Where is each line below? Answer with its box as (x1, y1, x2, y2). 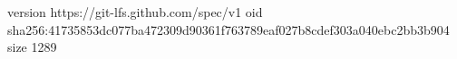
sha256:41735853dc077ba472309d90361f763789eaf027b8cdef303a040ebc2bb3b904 (7, 20, 450, 38)
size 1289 (7, 38, 57, 56)
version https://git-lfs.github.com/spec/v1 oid (7, 3, 263, 21)
